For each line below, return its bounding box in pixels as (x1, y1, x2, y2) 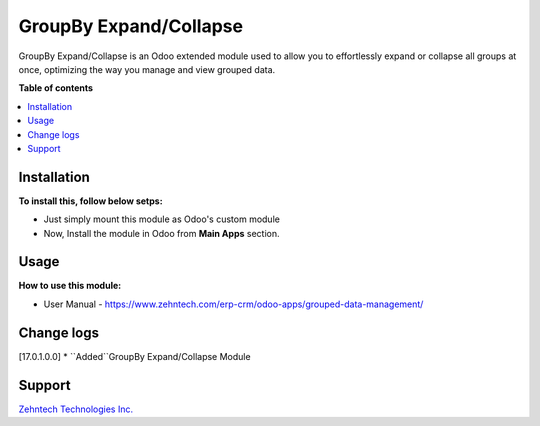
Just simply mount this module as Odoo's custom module (43, 213, 280, 225)
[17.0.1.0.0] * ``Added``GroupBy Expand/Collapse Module (18, 350, 251, 362)
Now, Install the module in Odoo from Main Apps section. (43, 227, 280, 239)
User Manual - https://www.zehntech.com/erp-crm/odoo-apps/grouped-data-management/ (43, 298, 424, 310)
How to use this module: (18, 280, 122, 292)
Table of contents (18, 82, 94, 94)
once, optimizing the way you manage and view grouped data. (18, 63, 276, 75)
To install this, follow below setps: (18, 195, 164, 207)
